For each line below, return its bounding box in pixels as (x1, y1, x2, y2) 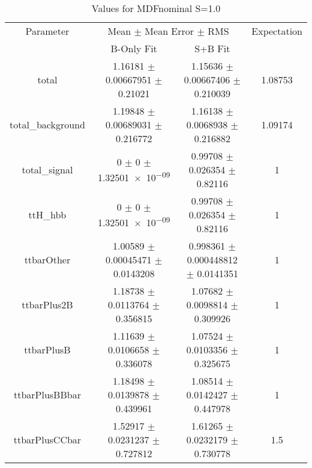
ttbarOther (24, 253, 71, 266)
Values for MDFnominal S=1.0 (91, 1, 221, 15)
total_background (10, 118, 85, 131)
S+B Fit (194, 41, 230, 55)
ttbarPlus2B (22, 298, 73, 311)
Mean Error (145, 24, 194, 38)
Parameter (25, 24, 70, 38)
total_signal (22, 163, 73, 176)
